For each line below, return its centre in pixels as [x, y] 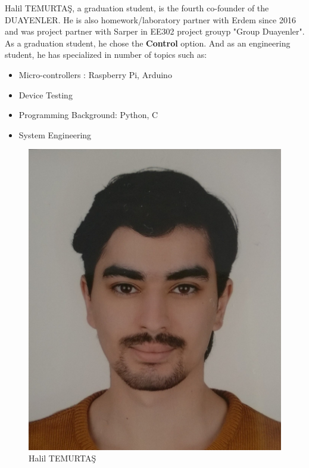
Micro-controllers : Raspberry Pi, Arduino [95, 74]
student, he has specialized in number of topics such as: [106, 55]
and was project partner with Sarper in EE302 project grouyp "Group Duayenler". [155, 31]
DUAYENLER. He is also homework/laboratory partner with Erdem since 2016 [150, 19]
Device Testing [46, 94]
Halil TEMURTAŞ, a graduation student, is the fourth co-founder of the [137, 8]
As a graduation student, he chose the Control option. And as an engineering [148, 43]
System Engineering [55, 134]
